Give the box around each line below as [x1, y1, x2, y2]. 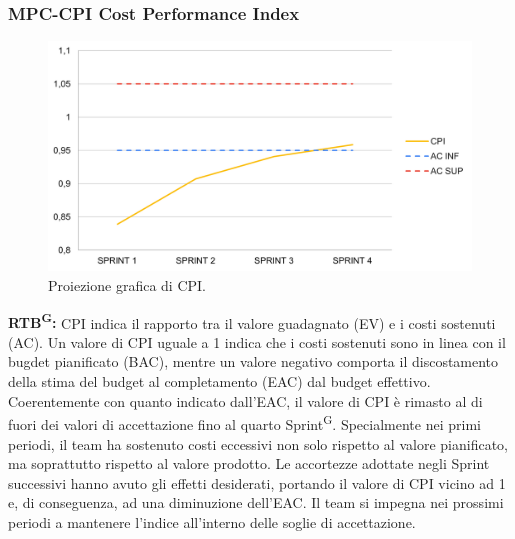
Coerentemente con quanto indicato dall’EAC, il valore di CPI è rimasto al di [8, 390, 483, 411]
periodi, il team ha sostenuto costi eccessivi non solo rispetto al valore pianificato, [8, 433, 508, 454]
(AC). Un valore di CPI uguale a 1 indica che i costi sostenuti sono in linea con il [8, 331, 506, 352]
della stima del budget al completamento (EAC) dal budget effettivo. [8, 371, 431, 392]
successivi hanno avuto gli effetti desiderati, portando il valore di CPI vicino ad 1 [8, 472, 506, 493]
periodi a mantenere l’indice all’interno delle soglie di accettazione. [8, 511, 416, 532]
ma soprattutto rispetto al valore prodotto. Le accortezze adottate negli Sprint [8, 453, 490, 474]
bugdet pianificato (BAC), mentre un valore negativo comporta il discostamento [8, 351, 499, 372]
